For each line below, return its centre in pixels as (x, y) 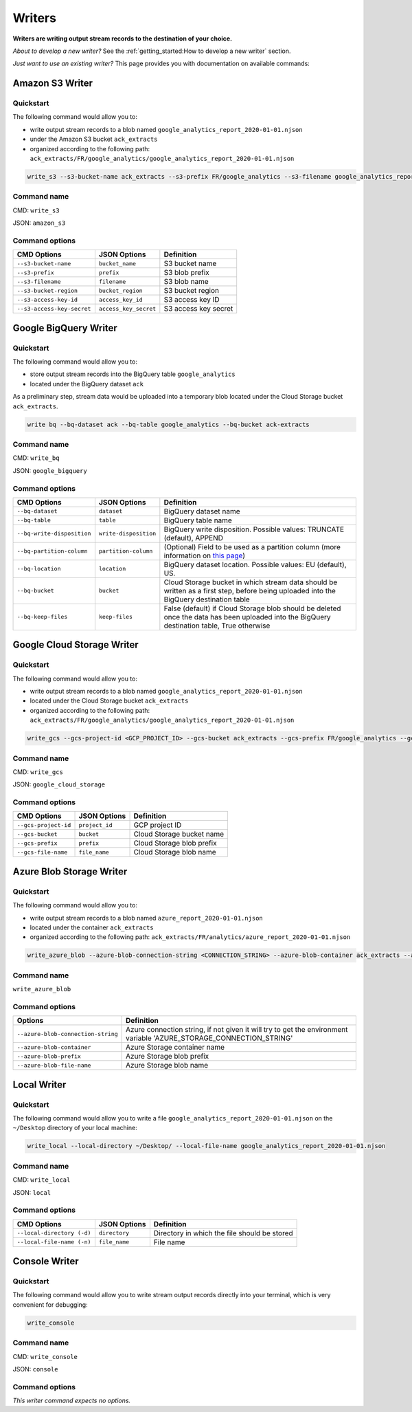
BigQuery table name (198, 520)
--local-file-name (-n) (54, 1242)
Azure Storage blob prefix (168, 1057)
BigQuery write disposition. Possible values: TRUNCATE (254, 529)
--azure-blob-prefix (49, 1056)
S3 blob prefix (186, 273)
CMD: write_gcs (38, 772)
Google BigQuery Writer (65, 328)
